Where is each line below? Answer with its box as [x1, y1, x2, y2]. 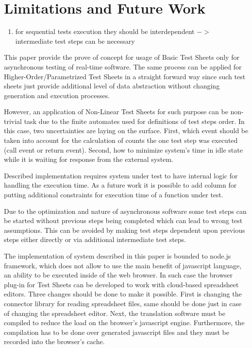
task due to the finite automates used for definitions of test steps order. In [24, 116, 245, 126]
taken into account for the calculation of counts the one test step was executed [4, 135, 238, 145]
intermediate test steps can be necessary [15, 35, 135, 46]
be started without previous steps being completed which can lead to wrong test [4, 215, 243, 226]
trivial [4, 116, 22, 126]
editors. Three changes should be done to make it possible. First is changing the [4, 289, 242, 299]
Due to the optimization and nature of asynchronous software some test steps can [4, 206, 247, 216]
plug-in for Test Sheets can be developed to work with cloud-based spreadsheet [4, 279, 239, 289]
